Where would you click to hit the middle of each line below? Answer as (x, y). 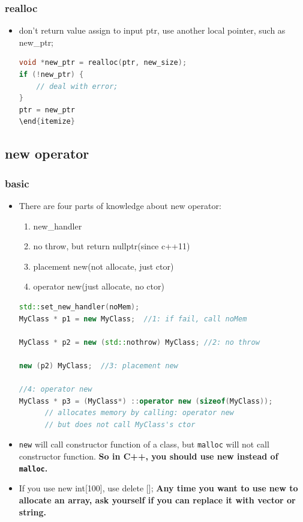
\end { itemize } (47, 122)
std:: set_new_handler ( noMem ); (79, 307)
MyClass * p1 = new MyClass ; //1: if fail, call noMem (133, 319)
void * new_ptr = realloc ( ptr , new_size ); (103, 63)
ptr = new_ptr (47, 110)
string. (32, 511)
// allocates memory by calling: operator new (139, 413)
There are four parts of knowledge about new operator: (120, 205)
